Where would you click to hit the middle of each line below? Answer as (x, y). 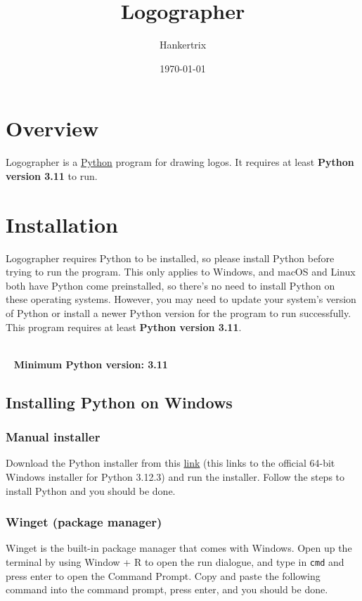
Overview (52, 128)
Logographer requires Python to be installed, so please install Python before (170, 258)
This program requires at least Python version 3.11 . (124, 327)
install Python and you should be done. (91, 490)
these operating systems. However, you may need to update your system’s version (181, 299)
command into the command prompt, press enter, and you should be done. (167, 589)
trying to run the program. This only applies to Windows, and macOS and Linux (181, 272)
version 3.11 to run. (52, 175)
